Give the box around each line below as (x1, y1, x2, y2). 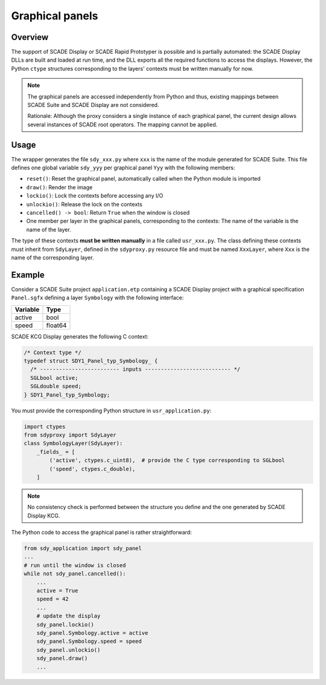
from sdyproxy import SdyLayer (24, 431, 117, 438)
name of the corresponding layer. (11, 254, 94, 261)
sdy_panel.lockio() (36, 621, 95, 628)
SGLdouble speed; (30, 383, 81, 390)
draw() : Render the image (26, 183, 93, 190)
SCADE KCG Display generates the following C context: (11, 333, 149, 340)
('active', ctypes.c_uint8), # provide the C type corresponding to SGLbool (49, 457, 285, 464)
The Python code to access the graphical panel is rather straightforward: (11, 529, 193, 536)
